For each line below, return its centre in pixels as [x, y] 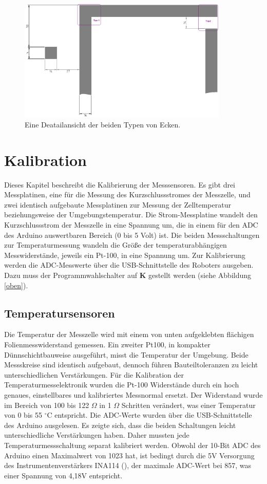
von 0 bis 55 [23, 415]
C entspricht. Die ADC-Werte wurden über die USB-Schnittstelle [149, 415]
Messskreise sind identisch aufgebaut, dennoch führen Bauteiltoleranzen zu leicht [131, 365]
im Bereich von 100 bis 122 [47, 405]
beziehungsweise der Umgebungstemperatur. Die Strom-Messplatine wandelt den [131, 215]
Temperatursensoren [60, 313]
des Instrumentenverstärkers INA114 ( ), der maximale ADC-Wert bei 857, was [128, 465]
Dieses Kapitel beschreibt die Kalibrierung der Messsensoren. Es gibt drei [120, 184]
